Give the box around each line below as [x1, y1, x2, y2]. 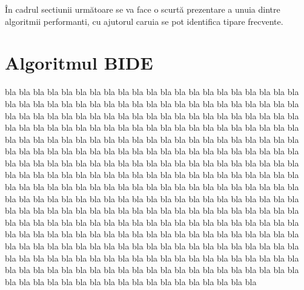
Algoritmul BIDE [5, 50, 153, 75]
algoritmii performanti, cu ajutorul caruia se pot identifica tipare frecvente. [5, 15, 283, 27]
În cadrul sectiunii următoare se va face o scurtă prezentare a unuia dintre [5, 3, 280, 15]
